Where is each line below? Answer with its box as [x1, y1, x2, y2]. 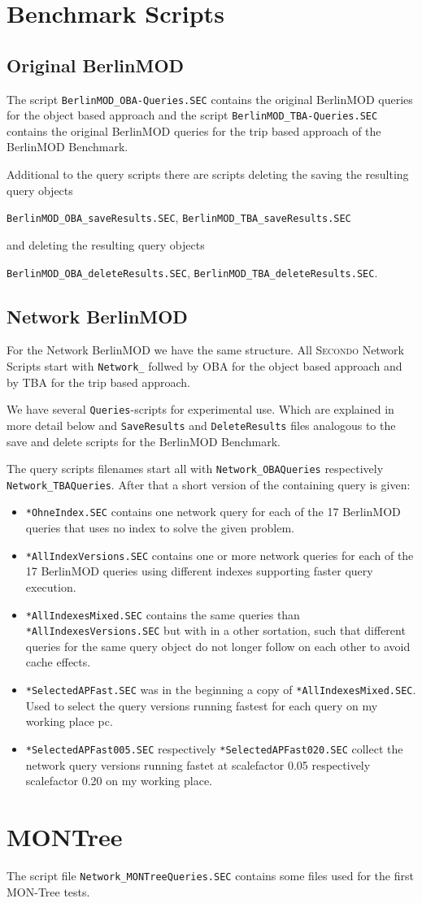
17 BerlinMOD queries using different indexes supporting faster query [25, 562, 373, 580]
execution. [25, 578, 76, 595]
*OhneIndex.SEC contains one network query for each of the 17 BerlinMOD [25, 503, 401, 520]
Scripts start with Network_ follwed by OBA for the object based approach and [7, 357, 402, 374]
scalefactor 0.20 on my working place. [25, 772, 212, 789]
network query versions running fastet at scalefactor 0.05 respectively [25, 756, 371, 773]
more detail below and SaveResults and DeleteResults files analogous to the [7, 416, 396, 433]
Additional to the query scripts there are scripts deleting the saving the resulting [7, 166, 409, 183]
